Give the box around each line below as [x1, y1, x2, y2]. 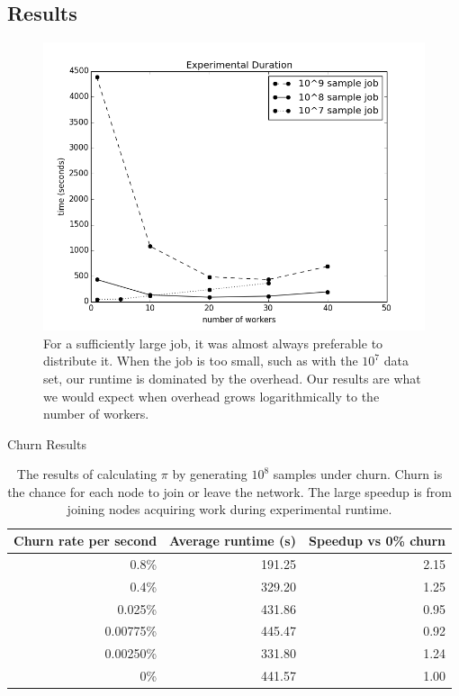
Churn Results [7, 434, 86, 453]
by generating [172, 465, 247, 484]
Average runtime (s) [169, 531, 296, 550]
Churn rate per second [13, 531, 157, 550]
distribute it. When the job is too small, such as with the [43, 351, 358, 370]
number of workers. [43, 404, 149, 423]
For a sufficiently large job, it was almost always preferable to [43, 333, 383, 352]
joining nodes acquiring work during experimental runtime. [67, 500, 392, 519]
